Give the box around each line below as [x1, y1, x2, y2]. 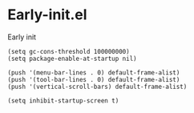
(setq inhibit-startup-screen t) [7, 96, 119, 105]
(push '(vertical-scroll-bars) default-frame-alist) [7, 83, 188, 91]
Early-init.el [7, 6, 87, 24]
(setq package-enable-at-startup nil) [7, 54, 137, 63]
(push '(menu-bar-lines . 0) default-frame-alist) [7, 68, 180, 77]
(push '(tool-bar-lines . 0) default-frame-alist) [7, 75, 180, 83]
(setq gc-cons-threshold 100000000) [7, 47, 130, 55]
